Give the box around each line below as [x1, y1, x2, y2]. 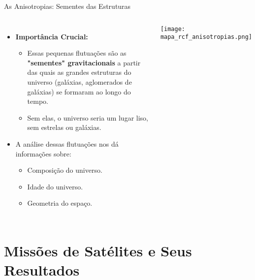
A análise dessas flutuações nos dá [15, 138, 119, 149]
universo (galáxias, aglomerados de [27, 76, 132, 87]
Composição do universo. [27, 165, 102, 175]
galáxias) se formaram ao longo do [27, 86, 131, 96]
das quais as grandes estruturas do [27, 67, 131, 77]
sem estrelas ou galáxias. [27, 122, 101, 132]
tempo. [27, 96, 48, 106]
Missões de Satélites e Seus [4, 241, 192, 261]
